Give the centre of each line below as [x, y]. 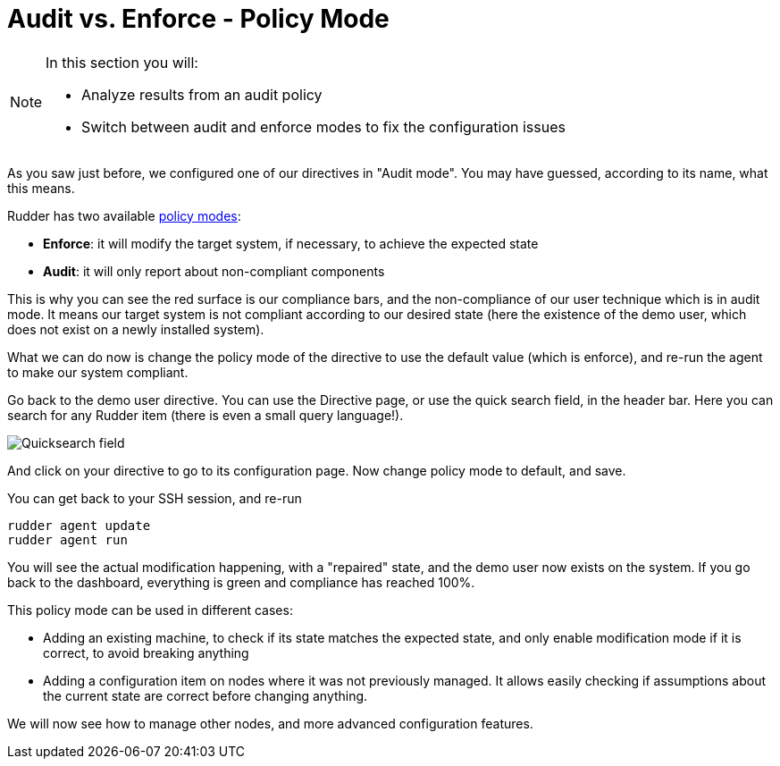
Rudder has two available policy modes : [124, 215]
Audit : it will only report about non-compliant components [214, 271]
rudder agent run [67, 539]
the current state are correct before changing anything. [205, 695]
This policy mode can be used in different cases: [150, 610]
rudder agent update [79, 525]
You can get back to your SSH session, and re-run [155, 498]
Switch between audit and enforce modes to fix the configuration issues [323, 126]
